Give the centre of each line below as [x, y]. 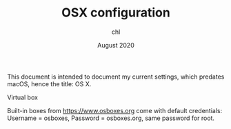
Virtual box [22, 97]
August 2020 [116, 45]
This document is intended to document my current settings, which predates [116, 77]
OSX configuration [116, 13]
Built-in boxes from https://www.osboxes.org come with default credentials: [115, 110]
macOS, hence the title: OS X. [49, 83]
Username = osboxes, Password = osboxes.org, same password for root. [111, 118]
